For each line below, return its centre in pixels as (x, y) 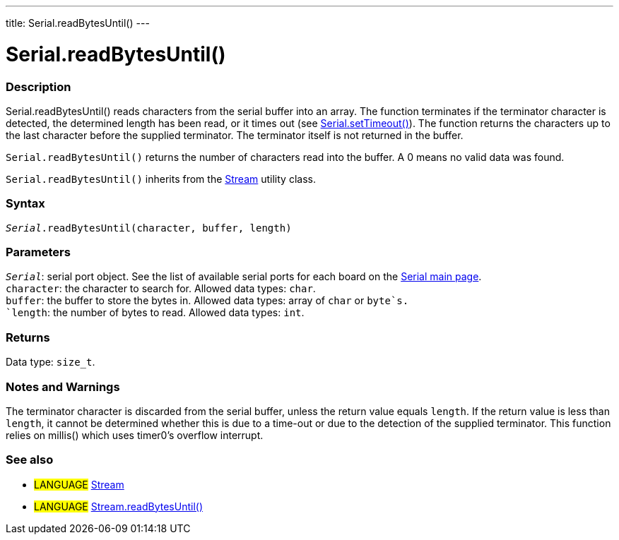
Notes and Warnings (63, 386)
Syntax (25, 204)
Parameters (38, 252)
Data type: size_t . (51, 362)
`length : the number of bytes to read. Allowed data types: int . (155, 313)
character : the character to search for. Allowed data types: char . (161, 289)
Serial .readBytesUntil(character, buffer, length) (149, 228)
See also (30, 460)
